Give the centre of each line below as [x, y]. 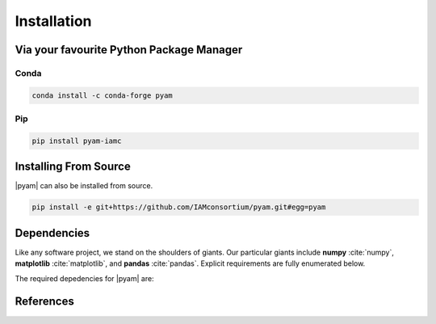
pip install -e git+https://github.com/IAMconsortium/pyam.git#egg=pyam [179, 207]
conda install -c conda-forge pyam [102, 95]
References [44, 302]
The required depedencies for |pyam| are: [84, 278]
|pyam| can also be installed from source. [84, 186]
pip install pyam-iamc [77, 141]
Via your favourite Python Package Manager [129, 50]
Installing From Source [73, 167]
